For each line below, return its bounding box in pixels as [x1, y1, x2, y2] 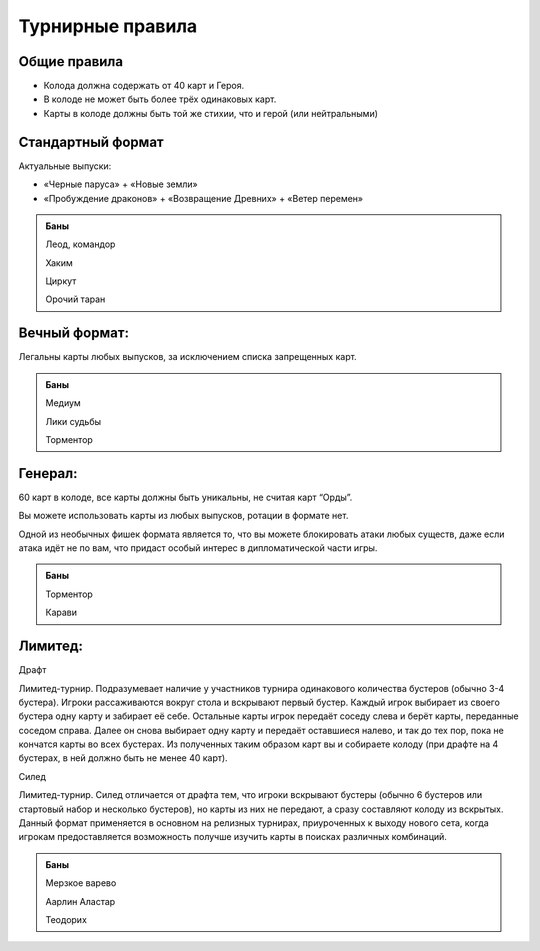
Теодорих [45, 913, 87, 925]
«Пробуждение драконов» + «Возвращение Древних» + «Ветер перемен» [43, 192, 364, 204]
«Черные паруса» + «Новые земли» [43, 178, 199, 190]
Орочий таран [45, 293, 106, 305]
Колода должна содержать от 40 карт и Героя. [43, 80, 245, 92]
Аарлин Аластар [45, 895, 116, 907]
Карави [45, 606, 78, 619]
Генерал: [18, 465, 78, 482]
